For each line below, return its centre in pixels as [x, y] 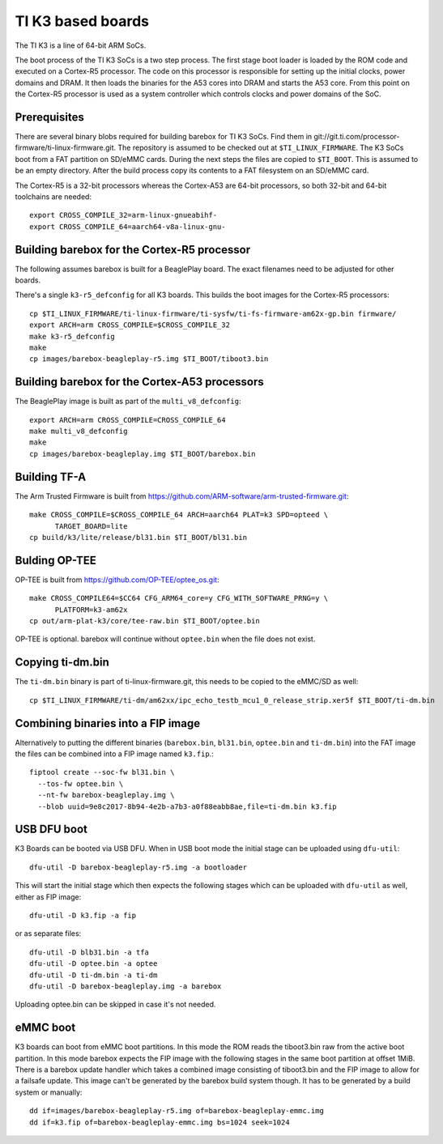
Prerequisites [49, 117]
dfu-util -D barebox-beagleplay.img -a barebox [126, 986]
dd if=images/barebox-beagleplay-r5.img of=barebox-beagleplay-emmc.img [177, 1111]
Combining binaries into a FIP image [108, 723]
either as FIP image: [48, 897]
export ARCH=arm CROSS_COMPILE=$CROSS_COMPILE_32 [130, 325]
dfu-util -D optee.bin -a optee [94, 964]
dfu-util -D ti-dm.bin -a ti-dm [94, 975]
